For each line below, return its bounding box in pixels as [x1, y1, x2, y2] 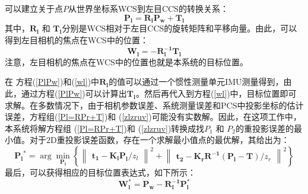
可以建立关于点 [5, 2, 63, 14]
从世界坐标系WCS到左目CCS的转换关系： [68, 2, 228, 14]
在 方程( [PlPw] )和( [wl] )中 [5, 75, 100, 88]
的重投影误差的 [236, 122, 294, 134]
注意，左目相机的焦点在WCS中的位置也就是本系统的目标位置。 [5, 55, 248, 68]
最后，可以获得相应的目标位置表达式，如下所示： [5, 166, 196, 179]
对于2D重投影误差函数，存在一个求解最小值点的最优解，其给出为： [29, 133, 290, 146]
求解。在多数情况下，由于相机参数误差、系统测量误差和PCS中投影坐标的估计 [5, 98, 304, 111]
